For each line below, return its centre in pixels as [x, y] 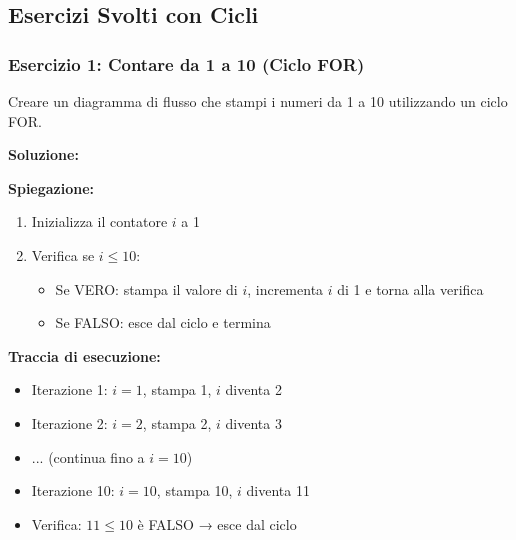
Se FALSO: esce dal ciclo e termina [163, 322]
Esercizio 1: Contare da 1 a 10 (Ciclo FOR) [186, 63]
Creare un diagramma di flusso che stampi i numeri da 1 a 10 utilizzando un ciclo [258, 101]
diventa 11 [278, 490]
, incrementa [285, 288]
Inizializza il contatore [99, 221]
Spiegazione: [51, 187]
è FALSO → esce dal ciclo [217, 523]
